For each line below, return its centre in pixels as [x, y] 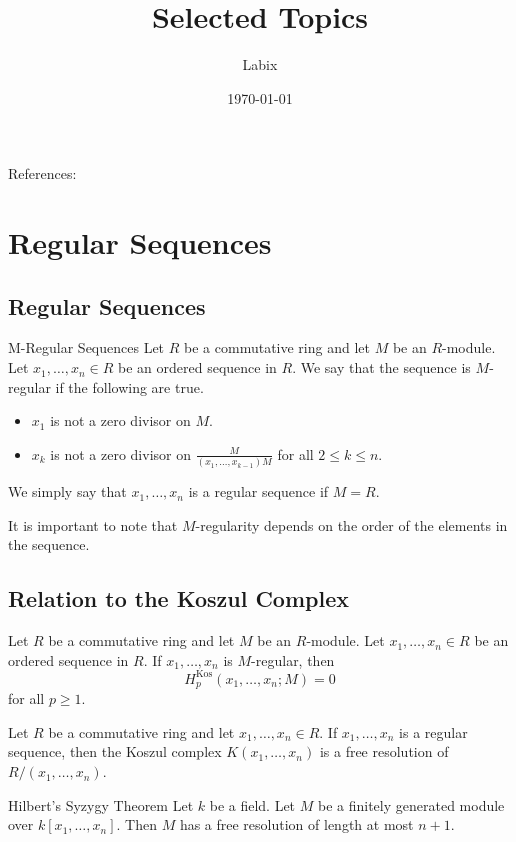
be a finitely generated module [411, 804]
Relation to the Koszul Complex [178, 598]
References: [42, 173]
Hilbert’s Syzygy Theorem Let [101, 804]
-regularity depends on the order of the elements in [351, 524]
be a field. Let [252, 804]
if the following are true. [129, 386]
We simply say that [67, 491]
